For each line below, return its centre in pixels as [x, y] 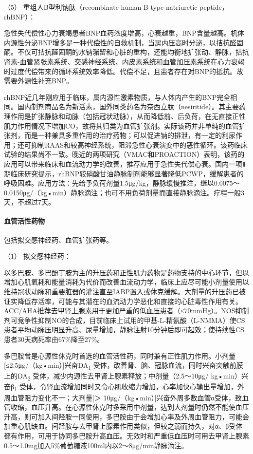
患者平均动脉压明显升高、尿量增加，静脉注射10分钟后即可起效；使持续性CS [124, 330]
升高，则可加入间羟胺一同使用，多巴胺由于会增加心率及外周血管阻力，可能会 [126, 416]
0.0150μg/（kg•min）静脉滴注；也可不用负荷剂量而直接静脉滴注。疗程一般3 [124, 192]
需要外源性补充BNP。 [38, 81]
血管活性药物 [24, 221]
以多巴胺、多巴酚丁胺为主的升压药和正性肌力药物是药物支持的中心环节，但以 [126, 272]
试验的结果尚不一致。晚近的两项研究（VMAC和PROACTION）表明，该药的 [124, 154]
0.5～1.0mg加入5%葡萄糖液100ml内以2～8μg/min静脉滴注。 [96, 445]
